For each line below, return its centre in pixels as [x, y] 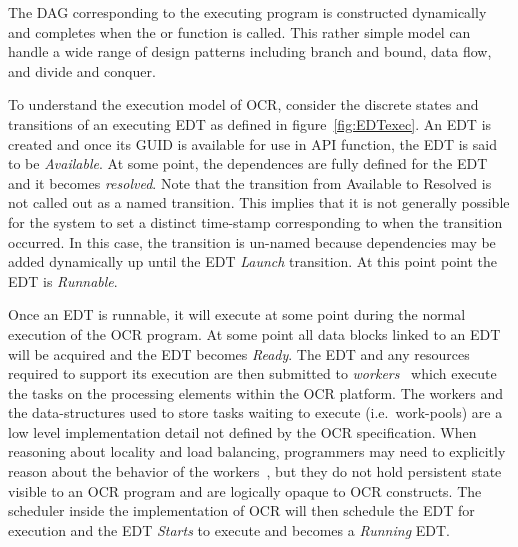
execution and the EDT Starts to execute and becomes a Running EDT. [229, 529]
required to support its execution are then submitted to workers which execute [252, 373]
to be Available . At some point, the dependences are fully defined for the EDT [248, 163]
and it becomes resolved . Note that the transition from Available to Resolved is [250, 182]
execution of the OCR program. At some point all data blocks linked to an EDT [254, 333]
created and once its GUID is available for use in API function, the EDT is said [252, 143]
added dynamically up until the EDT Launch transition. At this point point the [252, 261]
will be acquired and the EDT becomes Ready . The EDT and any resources [239, 353]
